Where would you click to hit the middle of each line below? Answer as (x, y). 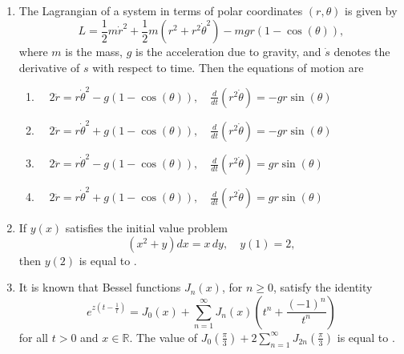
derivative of (49, 67)
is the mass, (94, 52)
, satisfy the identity (323, 287)
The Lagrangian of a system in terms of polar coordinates (161, 10)
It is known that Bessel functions (100, 287)
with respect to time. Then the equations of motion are (228, 67)
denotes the (362, 52)
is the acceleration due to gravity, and (228, 52)
